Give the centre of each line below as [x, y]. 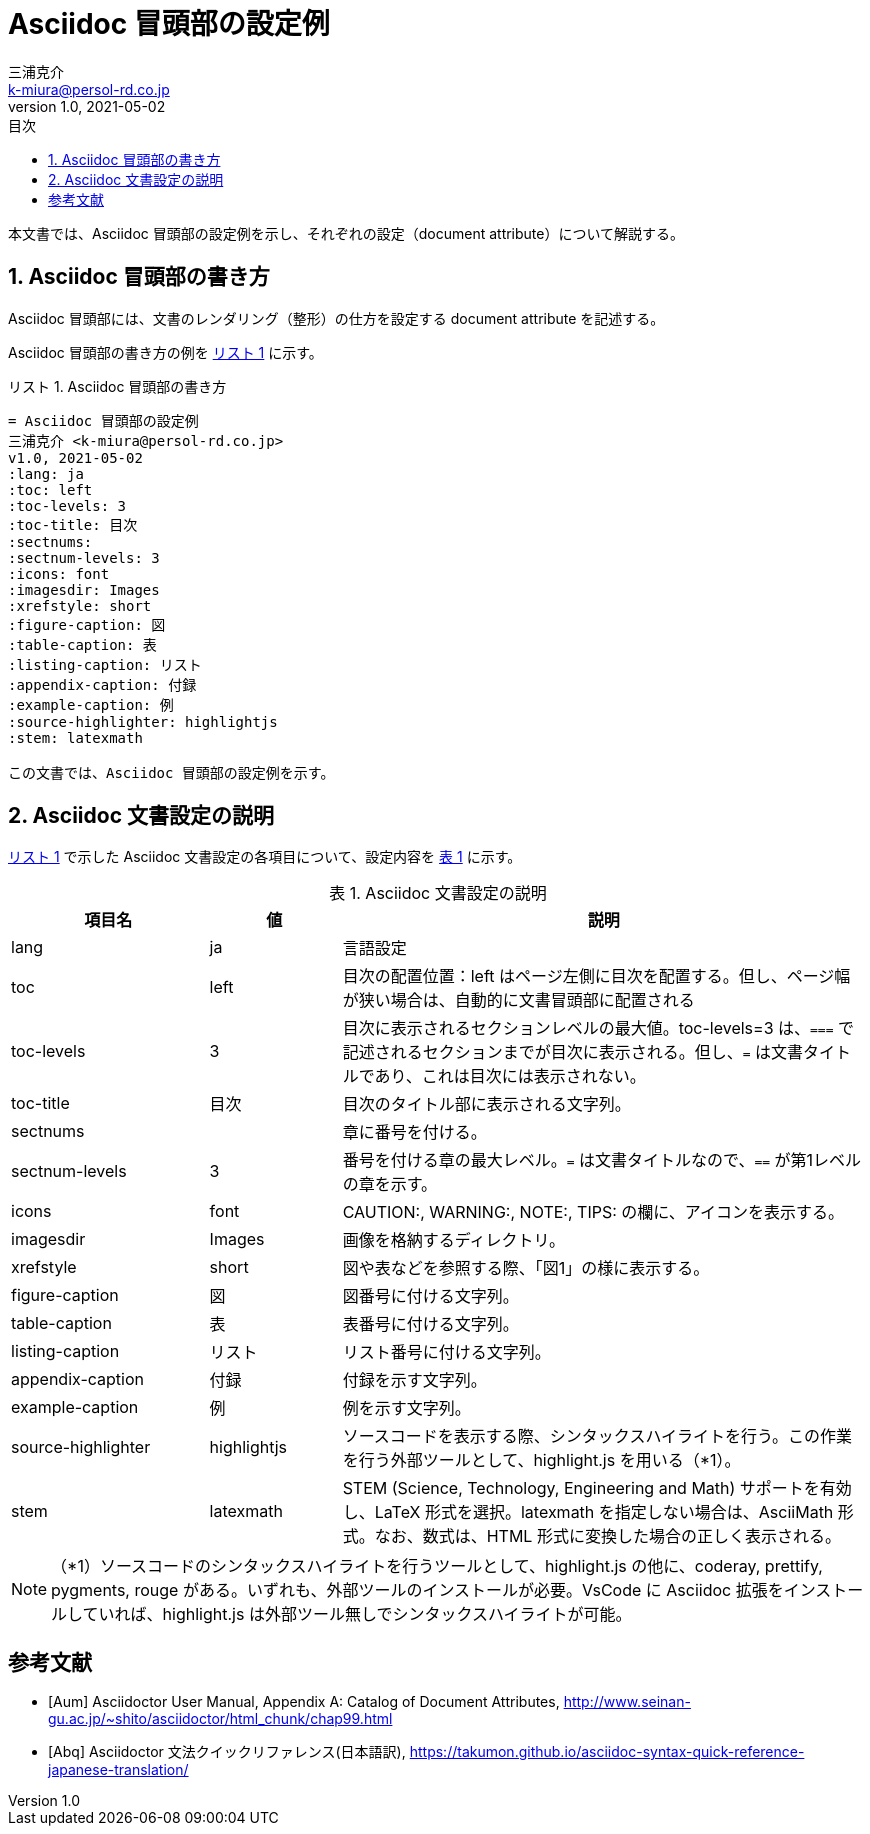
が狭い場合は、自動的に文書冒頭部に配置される [518, 1000]
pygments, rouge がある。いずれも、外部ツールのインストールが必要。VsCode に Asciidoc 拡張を [417, 1590]
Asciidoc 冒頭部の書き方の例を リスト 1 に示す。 [165, 352]
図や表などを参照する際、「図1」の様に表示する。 [526, 1268]
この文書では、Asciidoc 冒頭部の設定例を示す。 [171, 772]
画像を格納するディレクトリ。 [453, 1240]
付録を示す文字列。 [414, 1380]
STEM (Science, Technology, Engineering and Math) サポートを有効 [597, 1488]
